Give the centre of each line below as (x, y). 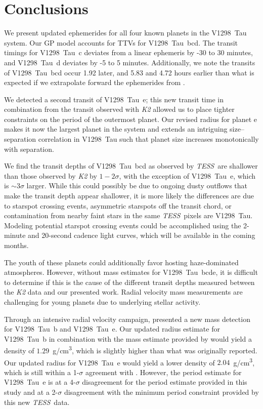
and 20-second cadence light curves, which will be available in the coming (142, 235)
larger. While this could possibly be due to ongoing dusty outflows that (137, 186)
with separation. (29, 149)
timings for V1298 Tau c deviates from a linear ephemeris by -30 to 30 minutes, (128, 52)
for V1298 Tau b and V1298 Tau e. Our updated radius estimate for (112, 329)
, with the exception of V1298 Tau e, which (187, 175)
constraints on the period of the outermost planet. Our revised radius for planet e (131, 119)
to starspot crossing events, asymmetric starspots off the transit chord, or (118, 205)
